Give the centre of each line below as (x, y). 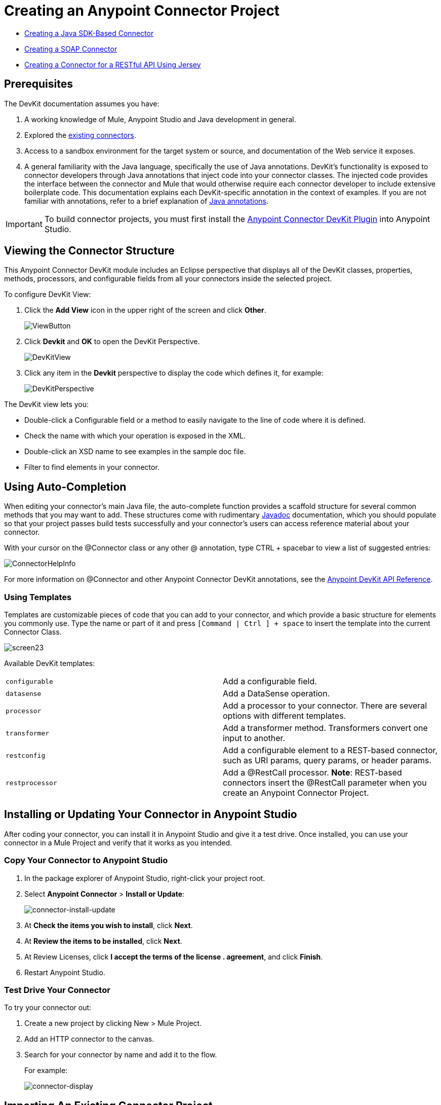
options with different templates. (285, 716)
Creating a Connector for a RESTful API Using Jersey (113, 64)
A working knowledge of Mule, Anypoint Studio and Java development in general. (160, 119)
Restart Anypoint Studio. (65, 972)
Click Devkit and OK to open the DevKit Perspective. (112, 342)
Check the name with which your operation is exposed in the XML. (135, 436)
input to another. (254, 738)
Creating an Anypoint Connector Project (142, 11)
